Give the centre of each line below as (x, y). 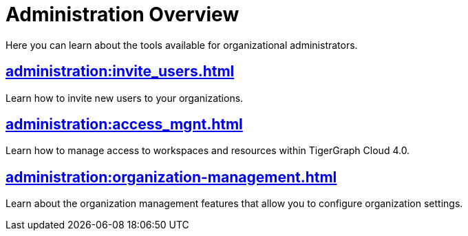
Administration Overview (123, 14)
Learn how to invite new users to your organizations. (125, 98)
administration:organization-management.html (171, 177)
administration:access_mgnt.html (124, 125)
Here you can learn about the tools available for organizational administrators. (182, 45)
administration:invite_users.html (120, 72)
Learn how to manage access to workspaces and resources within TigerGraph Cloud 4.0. (208, 151)
